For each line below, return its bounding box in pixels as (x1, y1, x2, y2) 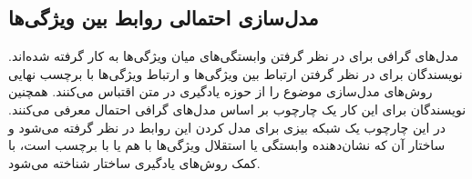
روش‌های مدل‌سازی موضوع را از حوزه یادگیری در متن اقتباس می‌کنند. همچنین (8, 82, 433, 101)
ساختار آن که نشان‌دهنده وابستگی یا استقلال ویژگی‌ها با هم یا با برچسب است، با (8, 135, 446, 154)
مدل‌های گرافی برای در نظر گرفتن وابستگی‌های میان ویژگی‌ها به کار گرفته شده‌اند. (8, 46, 458, 65)
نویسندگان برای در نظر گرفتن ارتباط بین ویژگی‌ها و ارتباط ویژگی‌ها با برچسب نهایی (8, 64, 463, 83)
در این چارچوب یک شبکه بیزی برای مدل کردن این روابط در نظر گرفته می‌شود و (8, 117, 446, 136)
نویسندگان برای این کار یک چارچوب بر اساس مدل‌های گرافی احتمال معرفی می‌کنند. (8, 99, 467, 118)
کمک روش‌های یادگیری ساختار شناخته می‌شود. (8, 153, 261, 172)
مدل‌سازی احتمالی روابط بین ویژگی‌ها (8, 4, 319, 32)
